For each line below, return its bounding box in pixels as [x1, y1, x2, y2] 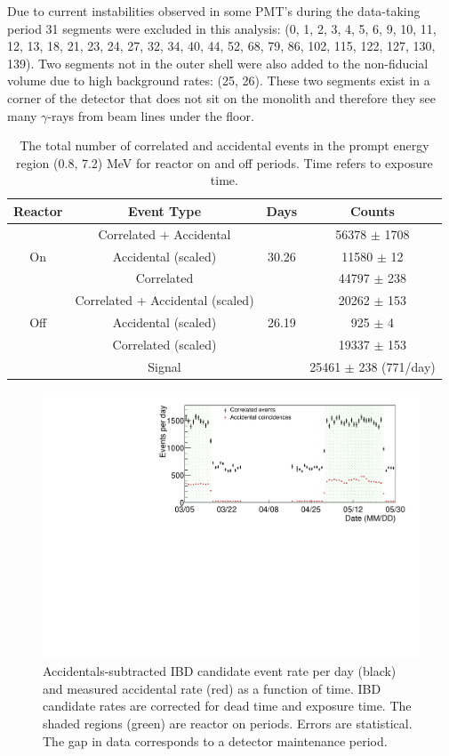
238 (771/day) [358, 357, 436, 375]
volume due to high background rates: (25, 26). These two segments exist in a [7, 71, 430, 90]
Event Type [127, 201, 202, 220]
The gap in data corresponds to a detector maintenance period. [43, 731, 388, 750]
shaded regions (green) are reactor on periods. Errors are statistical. [43, 713, 413, 732]
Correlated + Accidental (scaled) [75, 291, 254, 310]
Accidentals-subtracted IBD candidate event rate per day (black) [43, 662, 397, 680]
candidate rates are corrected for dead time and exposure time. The [43, 696, 412, 715]
